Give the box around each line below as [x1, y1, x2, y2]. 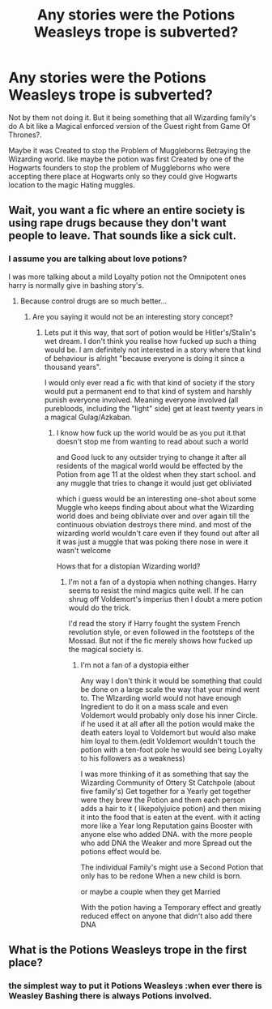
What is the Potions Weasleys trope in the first [8, 943, 248, 957]
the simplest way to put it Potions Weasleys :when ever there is [8, 980, 262, 991]
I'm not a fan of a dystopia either [80, 659, 189, 670]
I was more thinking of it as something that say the [80, 769, 249, 779]
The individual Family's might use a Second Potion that [80, 862, 264, 872]
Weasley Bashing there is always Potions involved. [8, 990, 212, 1001]
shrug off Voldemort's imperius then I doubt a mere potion [68, 594, 263, 603]
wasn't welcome [56, 545, 112, 555]
